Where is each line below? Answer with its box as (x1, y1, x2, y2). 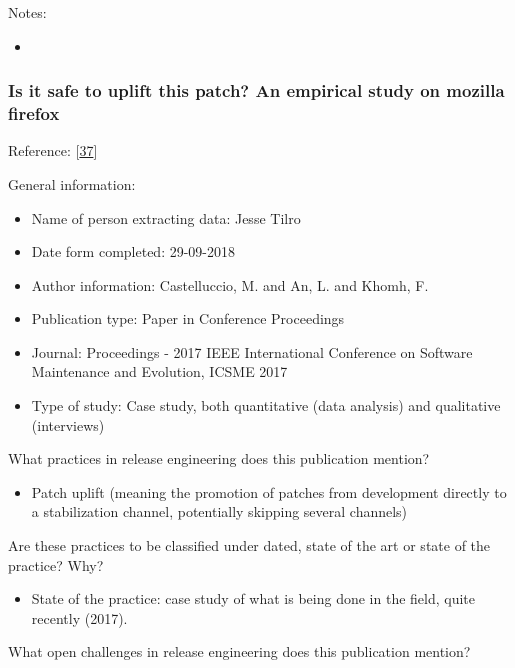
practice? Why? (8, 554, 104, 575)
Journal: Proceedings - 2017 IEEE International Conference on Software (31, 341, 473, 362)
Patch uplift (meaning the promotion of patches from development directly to (31, 481, 507, 502)
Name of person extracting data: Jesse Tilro (31, 207, 301, 228)
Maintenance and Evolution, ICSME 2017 (31, 361, 288, 382)
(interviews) (31, 414, 105, 435)
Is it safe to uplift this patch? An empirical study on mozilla (8, 78, 505, 103)
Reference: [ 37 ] (8, 140, 98, 161)
